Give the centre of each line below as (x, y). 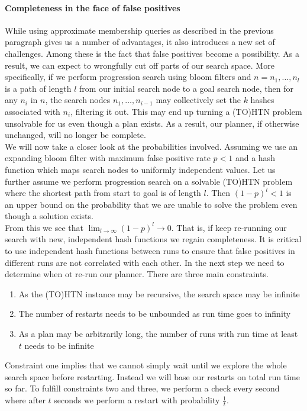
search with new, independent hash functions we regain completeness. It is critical (153, 239)
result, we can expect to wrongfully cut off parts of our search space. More (140, 65)
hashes (262, 100)
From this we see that (44, 227)
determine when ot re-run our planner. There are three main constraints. (137, 274)
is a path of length (38, 88)
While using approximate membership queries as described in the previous (139, 30)
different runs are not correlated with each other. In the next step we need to (145, 262)
